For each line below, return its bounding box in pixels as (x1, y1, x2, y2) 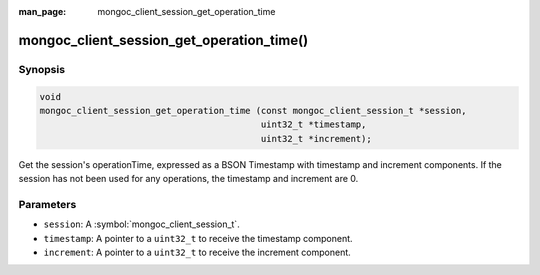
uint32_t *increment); (260, 133, 372, 144)
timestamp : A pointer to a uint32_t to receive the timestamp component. (43, 232, 354, 244)
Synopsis (18, 62, 65, 76)
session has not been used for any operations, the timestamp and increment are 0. (18, 173, 359, 185)
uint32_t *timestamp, (260, 119, 367, 130)
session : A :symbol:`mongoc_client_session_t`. (43, 218, 240, 230)
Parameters (18, 197, 77, 211)
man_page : (18, 6, 67, 17)
